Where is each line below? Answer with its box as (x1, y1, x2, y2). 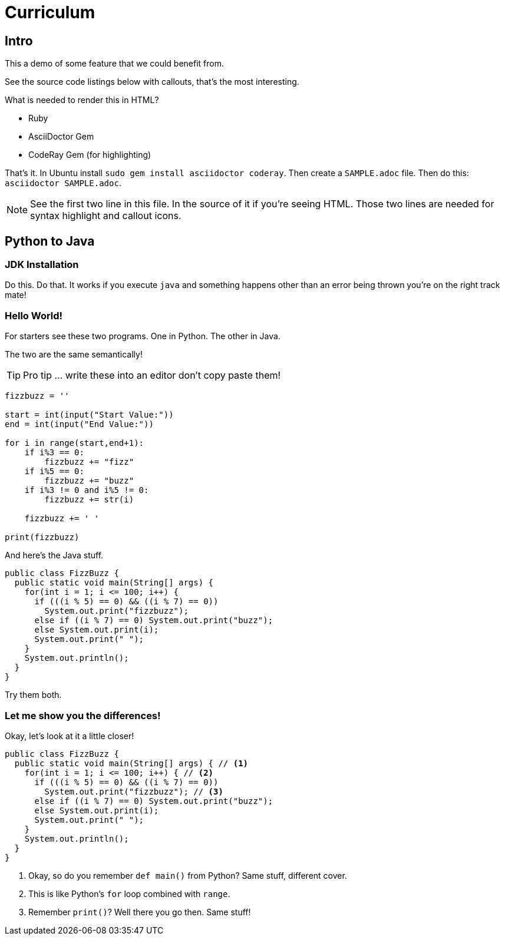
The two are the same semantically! (5, 349, 143, 360)
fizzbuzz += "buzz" (44, 476, 134, 486)
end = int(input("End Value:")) (5, 419, 154, 429)
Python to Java (5, 233, 95, 249)
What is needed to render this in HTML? (5, 95, 159, 105)
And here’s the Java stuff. (5, 550, 104, 561)
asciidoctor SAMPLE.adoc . (5, 178, 121, 188)
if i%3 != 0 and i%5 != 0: (24, 485, 149, 495)
